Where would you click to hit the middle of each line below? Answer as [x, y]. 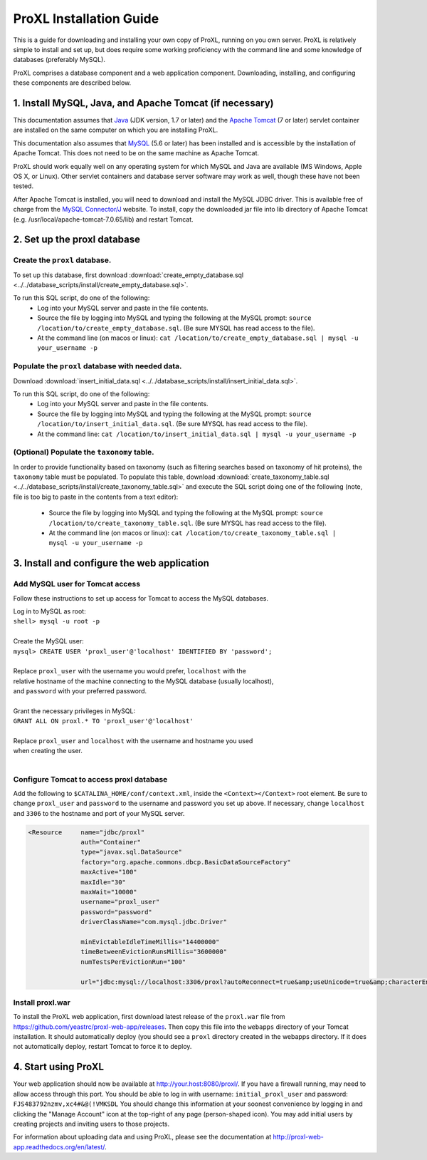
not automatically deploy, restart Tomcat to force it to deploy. [102, 1047]
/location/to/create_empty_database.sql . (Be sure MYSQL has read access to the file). [176, 328]
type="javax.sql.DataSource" [132, 852]
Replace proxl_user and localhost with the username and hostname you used [133, 741]
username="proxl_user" [120, 902]
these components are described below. [72, 83]
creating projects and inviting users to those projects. [91, 1124]
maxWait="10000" [109, 892]
